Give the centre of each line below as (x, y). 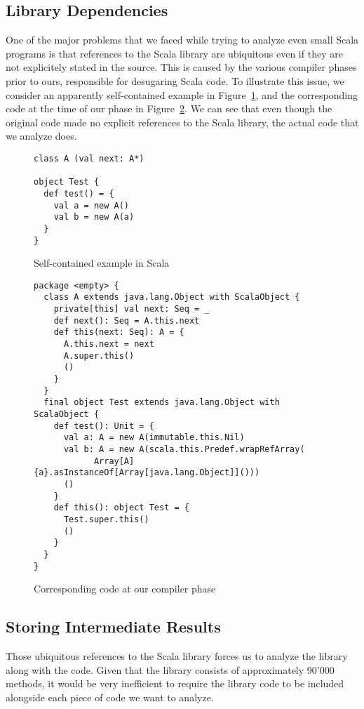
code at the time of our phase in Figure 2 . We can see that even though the (169, 108)
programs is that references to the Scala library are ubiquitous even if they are (174, 53)
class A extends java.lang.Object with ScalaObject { (172, 297)
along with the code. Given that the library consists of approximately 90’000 (170, 669)
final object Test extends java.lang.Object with (162, 403)
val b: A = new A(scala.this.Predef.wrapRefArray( (184, 449)
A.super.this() (99, 356)
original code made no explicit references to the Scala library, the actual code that (182, 122)
